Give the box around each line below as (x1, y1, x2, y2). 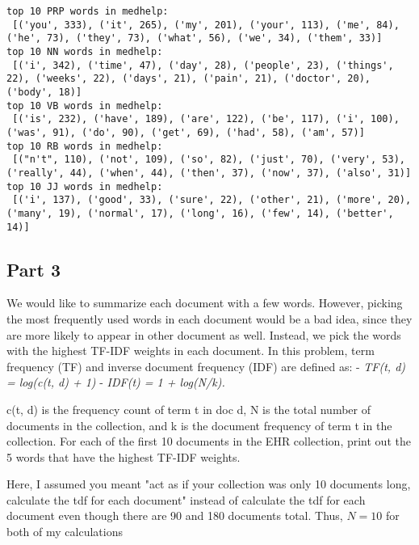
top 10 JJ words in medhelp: (6, 180, 163, 192)
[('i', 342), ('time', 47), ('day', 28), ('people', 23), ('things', (12, 59, 394, 71)
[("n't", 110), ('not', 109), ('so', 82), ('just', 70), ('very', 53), (12, 154, 405, 166)
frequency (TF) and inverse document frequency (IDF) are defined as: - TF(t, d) (6, 357, 406, 374)
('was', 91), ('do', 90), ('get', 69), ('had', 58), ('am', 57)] (6, 126, 365, 138)
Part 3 (6, 256, 61, 281)
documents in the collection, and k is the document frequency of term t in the (6, 416, 392, 433)
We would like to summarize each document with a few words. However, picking (6, 294, 403, 311)
